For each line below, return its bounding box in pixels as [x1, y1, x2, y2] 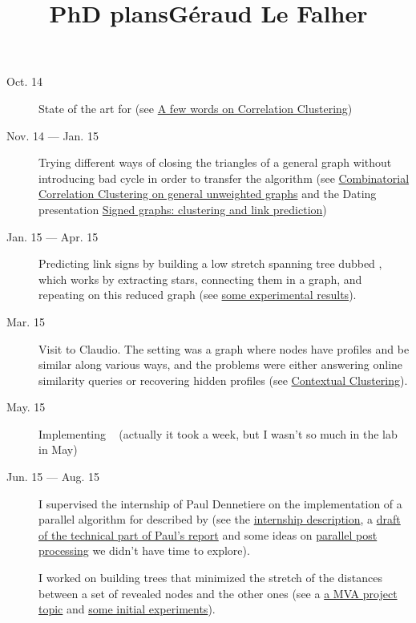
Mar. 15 [6, 313, 45, 330]
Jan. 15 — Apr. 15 [6, 228, 99, 245]
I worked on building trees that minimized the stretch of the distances [38, 569, 382, 586]
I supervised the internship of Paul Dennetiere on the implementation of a [38, 495, 402, 512]
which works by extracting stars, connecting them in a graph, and [38, 270, 362, 287]
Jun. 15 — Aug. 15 [6, 468, 100, 485]
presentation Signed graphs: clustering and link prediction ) [38, 200, 327, 217]
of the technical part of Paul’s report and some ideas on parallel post [38, 526, 378, 543]
